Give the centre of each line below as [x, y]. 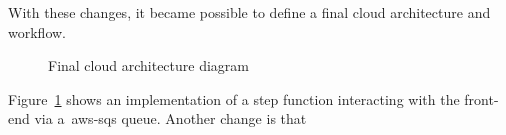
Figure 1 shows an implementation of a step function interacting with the [234, 98]
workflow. [37, 31]
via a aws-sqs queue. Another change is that [170, 118]
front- [481, 98]
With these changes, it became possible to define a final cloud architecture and [249, 12]
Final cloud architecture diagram [148, 65]
